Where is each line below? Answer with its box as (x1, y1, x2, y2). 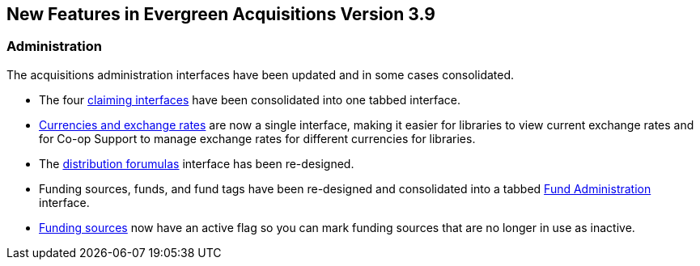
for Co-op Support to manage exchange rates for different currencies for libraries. (39, 131, 476, 146)
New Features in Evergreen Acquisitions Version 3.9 (6, 4, 435, 24)
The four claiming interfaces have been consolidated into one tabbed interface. (39, 92, 461, 107)
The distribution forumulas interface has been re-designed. (39, 156, 354, 171)
